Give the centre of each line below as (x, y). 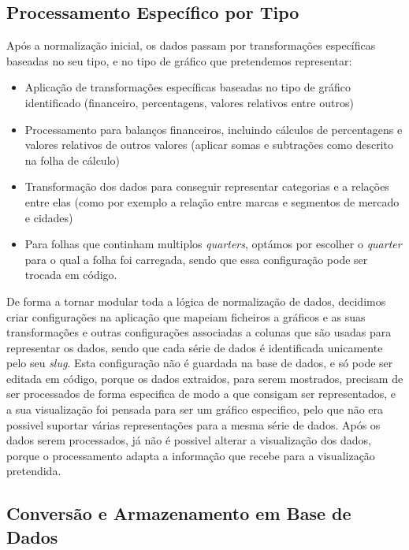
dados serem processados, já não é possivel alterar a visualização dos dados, (189, 440)
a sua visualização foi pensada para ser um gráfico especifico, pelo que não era (195, 409)
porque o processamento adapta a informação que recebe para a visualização (191, 455)
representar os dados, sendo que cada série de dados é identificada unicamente (195, 347)
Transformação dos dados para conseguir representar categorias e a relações (207, 186)
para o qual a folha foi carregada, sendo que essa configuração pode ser (196, 259)
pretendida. (34, 471)
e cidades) (49, 217)
